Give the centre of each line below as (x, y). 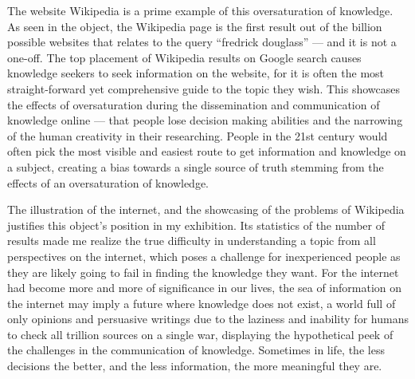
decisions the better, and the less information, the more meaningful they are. (195, 366)
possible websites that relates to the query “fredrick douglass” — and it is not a (202, 42)
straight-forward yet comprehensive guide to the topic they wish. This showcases (204, 88)
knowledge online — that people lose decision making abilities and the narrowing (205, 120)
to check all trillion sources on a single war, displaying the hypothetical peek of (200, 334)
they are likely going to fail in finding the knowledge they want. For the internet (203, 272)
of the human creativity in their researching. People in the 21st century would (198, 135)
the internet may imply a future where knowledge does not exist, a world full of (202, 303)
